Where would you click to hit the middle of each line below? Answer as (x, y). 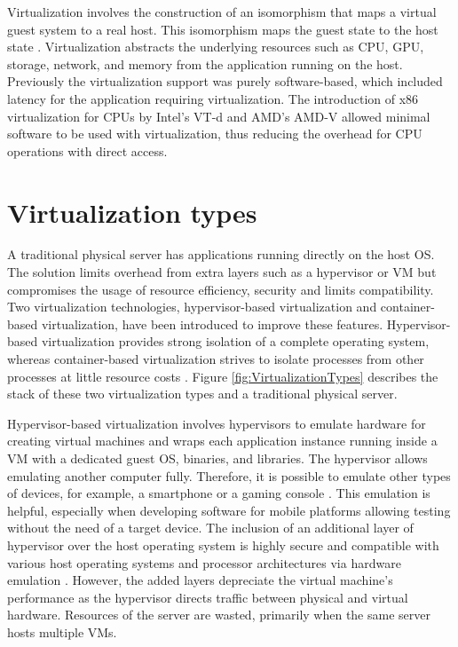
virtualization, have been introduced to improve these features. (212, 323)
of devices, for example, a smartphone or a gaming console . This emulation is (219, 493)
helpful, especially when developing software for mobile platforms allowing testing (229, 510)
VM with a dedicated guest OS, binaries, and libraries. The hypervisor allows (217, 458)
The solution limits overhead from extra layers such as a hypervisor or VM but (222, 272)
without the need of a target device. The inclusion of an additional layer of (210, 528)
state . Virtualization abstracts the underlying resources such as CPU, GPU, (216, 47)
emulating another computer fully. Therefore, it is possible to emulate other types (229, 475)
